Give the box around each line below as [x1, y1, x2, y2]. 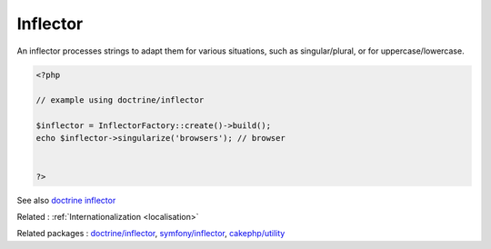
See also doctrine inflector [16, 194, 116, 205]
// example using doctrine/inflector [35, 95, 205, 105]
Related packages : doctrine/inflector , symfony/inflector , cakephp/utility [16, 228, 286, 239]
